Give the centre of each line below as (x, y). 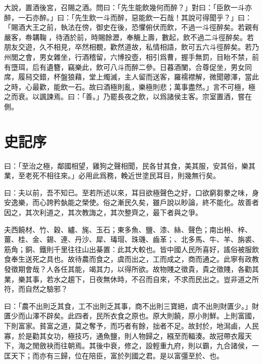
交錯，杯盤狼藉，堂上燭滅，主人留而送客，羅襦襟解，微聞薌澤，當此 (145, 77)
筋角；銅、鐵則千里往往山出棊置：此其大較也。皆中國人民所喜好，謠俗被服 (128, 249)
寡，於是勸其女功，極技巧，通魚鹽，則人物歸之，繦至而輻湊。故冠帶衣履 (124, 335)
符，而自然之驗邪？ (36, 289)
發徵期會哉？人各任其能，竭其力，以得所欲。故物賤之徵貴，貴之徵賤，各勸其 (131, 269)
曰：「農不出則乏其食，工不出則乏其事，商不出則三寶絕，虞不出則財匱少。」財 (131, 306)
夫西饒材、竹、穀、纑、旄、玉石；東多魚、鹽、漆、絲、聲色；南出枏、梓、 (128, 229)
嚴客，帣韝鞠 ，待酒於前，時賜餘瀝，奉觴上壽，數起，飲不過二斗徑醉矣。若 (129, 37)
